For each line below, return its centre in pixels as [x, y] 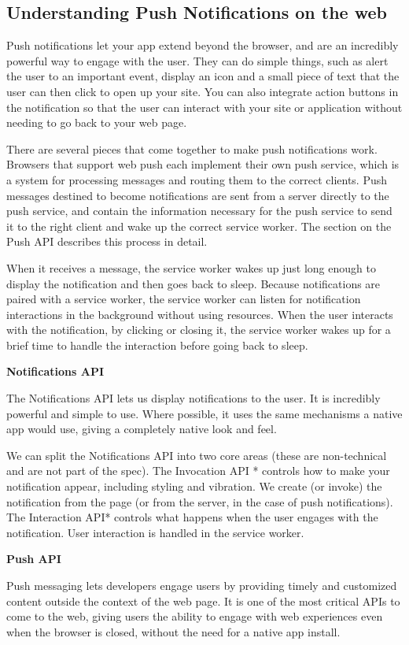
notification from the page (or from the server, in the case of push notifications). [200, 501]
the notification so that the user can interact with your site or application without [204, 107]
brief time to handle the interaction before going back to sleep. [157, 345]
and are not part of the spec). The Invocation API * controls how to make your [198, 471]
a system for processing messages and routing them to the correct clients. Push [197, 179]
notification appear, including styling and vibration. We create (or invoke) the [194, 486]
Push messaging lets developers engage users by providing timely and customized [202, 586]
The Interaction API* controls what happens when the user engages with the [192, 517]
